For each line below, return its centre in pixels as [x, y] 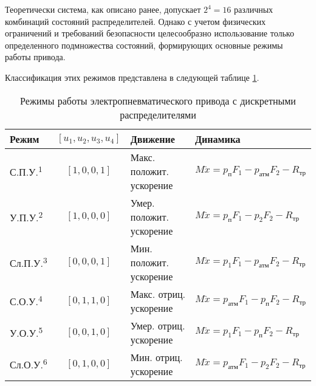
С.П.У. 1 [26, 171]
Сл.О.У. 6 [29, 364]
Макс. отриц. [158, 294]
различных [253, 9]
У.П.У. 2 [26, 216]
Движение [153, 139]
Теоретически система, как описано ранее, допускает [103, 9]
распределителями [158, 114]
